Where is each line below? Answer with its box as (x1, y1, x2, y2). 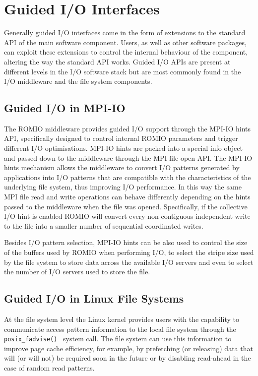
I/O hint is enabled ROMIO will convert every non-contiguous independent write (4, 211, 251, 221)
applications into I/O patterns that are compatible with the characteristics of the (4, 172, 251, 182)
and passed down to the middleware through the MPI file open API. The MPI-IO (4, 152, 253, 163)
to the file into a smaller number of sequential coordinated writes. (4, 220, 203, 231)
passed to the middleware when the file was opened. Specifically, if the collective (4, 201, 248, 211)
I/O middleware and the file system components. (4, 76, 152, 86)
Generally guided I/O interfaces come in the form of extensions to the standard (4, 27, 246, 38)
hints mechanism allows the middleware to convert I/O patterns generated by (4, 162, 240, 173)
